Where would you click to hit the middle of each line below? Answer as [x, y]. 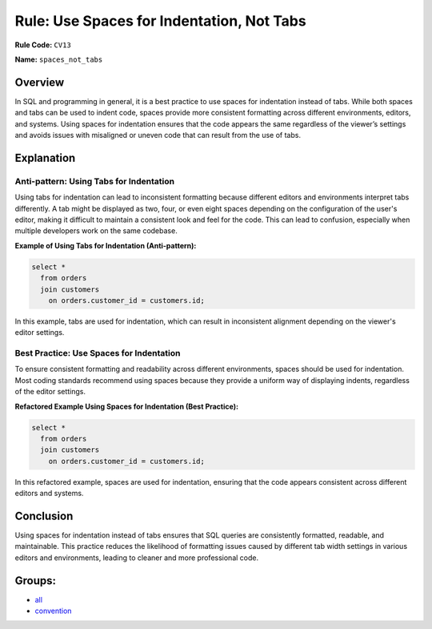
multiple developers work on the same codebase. [96, 231]
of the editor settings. [50, 392]
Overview [40, 82]
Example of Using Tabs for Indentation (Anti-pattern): [106, 245]
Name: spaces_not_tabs [59, 59]
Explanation [45, 157]
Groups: [35, 581]
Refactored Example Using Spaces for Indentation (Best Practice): [127, 406]
